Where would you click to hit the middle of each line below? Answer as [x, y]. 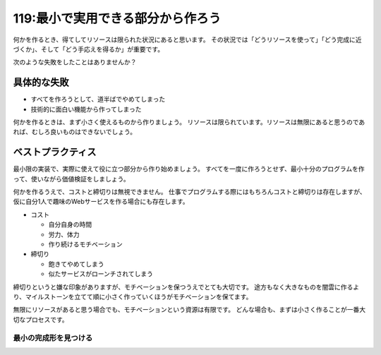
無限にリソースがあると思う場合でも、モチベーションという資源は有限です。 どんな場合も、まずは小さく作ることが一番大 [189, 310]
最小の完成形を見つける [53, 337]
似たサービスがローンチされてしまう [101, 274]
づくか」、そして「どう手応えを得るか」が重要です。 [89, 49]
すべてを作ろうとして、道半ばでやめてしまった [98, 100]
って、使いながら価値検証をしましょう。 [71, 179]
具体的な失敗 [41, 82]
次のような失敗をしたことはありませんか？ [75, 62]
